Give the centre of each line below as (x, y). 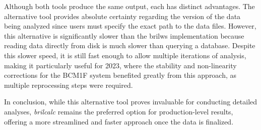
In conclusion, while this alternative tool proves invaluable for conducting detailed (131, 102)
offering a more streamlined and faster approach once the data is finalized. (119, 121)
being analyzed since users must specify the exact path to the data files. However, (130, 26)
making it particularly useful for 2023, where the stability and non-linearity (120, 65)
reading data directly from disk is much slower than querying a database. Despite (130, 45)
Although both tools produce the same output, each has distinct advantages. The (129, 6)
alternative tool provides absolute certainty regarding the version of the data (122, 16)
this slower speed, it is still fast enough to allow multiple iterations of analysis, (125, 55)
